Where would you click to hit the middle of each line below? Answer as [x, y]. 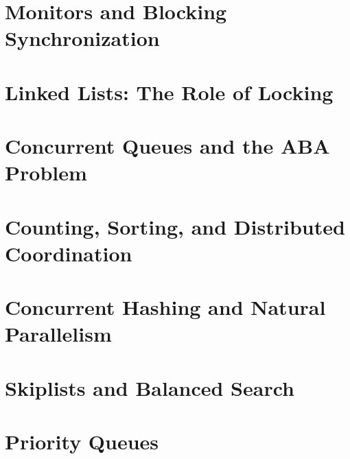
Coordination [69, 253]
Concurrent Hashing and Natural [165, 307]
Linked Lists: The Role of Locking [169, 92]
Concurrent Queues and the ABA [167, 146]
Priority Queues [82, 442]
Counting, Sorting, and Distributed [175, 226]
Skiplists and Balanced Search [150, 387]
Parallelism [58, 334]
